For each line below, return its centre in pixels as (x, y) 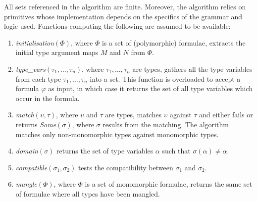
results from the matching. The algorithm (166, 124)
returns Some (36, 124)
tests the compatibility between (126, 167)
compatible (31, 167)
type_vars (30, 69)
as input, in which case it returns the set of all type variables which (151, 88)
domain (27, 151)
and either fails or (226, 115)
